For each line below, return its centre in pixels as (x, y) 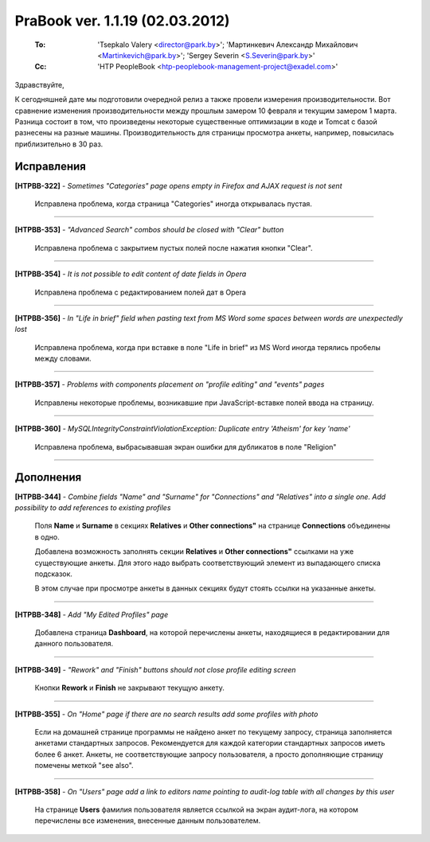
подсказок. (54, 574)
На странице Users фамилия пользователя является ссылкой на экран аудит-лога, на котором (196, 809)
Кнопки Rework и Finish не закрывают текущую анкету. (129, 688)
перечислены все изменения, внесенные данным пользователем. (148, 821)
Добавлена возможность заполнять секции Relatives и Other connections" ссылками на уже (194, 552)
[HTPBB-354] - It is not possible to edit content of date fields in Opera (131, 274)
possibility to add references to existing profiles (93, 507)
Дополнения (48, 478)
